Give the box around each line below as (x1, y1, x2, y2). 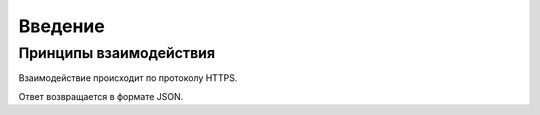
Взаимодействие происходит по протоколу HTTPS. (18, 72, 238, 84)
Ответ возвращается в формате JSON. (18, 90, 184, 102)
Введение (18, 15, 105, 37)
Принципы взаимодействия (18, 44, 215, 62)
